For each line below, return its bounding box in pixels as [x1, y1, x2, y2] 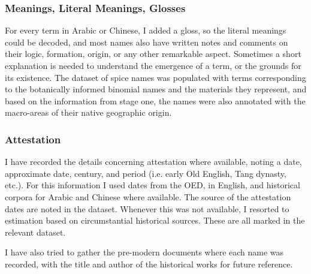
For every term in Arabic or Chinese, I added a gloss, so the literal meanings [5, 24, 286, 37]
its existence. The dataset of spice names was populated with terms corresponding [5, 71, 306, 83]
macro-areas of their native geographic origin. [5, 106, 172, 119]
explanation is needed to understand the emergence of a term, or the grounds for [5, 59, 301, 71]
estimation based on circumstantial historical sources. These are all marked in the [5, 214, 305, 227]
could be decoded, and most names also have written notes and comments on [5, 35, 288, 48]
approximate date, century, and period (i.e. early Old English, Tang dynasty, [5, 167, 286, 179]
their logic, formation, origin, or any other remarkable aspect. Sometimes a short [5, 47, 301, 60]
